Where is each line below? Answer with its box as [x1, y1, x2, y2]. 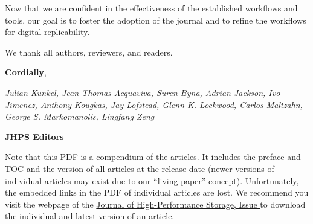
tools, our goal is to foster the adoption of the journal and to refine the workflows [5, 13, 306, 26]
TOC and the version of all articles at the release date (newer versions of [5, 162, 274, 174]
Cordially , [5, 66, 47, 78]
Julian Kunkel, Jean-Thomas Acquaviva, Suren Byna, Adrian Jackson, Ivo [5, 86, 280, 98]
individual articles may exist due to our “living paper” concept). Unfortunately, [5, 174, 299, 187]
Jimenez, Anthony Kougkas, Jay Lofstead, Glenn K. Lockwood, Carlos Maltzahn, [5, 98, 303, 110]
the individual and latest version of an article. [5, 210, 175, 222]
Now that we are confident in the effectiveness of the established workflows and [5, 2, 298, 14]
